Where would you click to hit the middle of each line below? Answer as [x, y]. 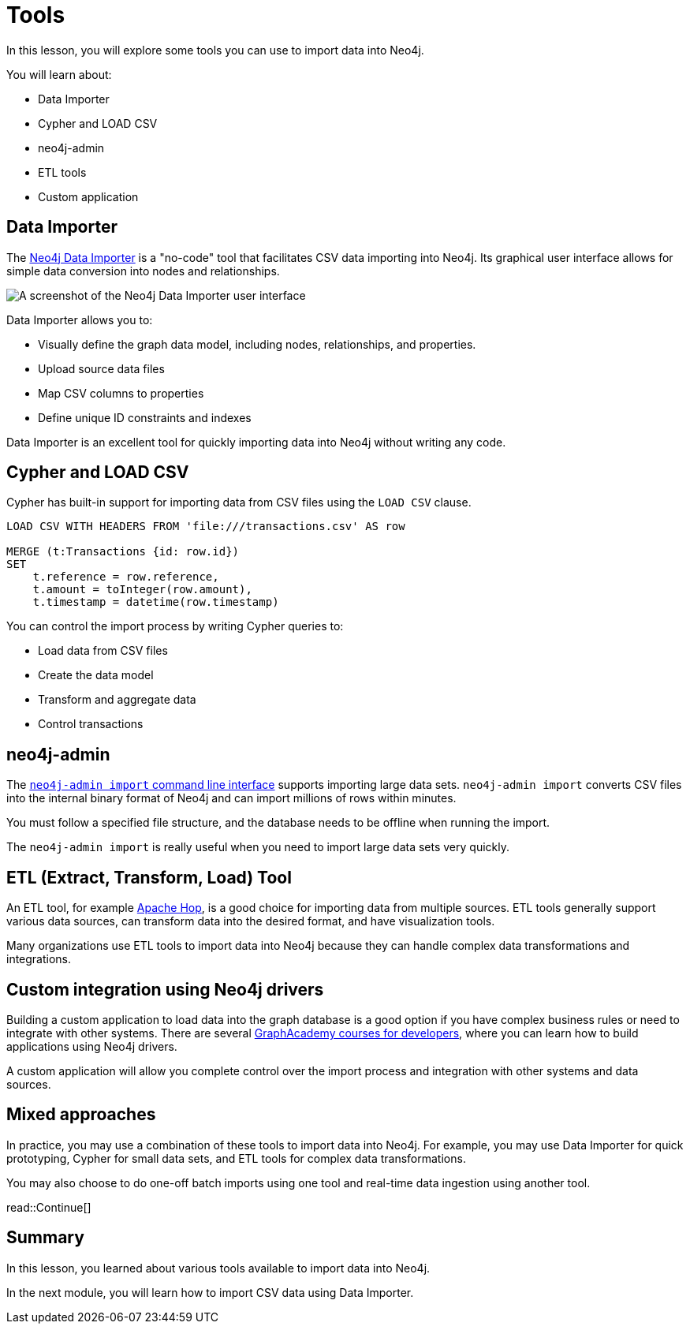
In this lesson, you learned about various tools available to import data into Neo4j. [218, 1268]
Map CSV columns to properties [121, 393]
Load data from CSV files [103, 651]
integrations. [39, 959]
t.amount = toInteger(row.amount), [142, 590]
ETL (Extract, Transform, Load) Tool [149, 877]
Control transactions [91, 724]
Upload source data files [101, 368]
